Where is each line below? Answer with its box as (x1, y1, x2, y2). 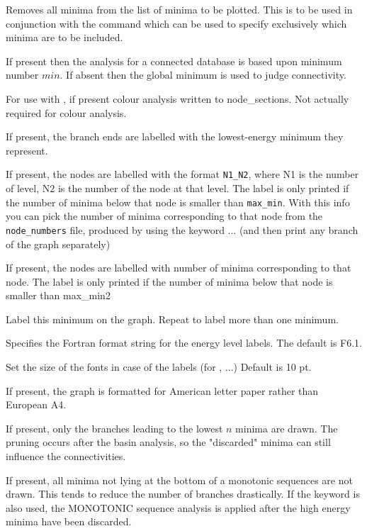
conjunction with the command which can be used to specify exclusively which (6, 16, 347, 30)
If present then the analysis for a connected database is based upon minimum (6, 53, 342, 68)
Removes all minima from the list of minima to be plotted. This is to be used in (6, 2, 353, 16)
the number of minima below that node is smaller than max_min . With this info (6, 194, 350, 209)
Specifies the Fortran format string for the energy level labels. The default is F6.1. (6, 335, 363, 350)
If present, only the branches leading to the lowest (6, 420, 223, 435)
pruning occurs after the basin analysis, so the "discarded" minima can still (6, 435, 331, 449)
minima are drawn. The (235, 420, 338, 435)
